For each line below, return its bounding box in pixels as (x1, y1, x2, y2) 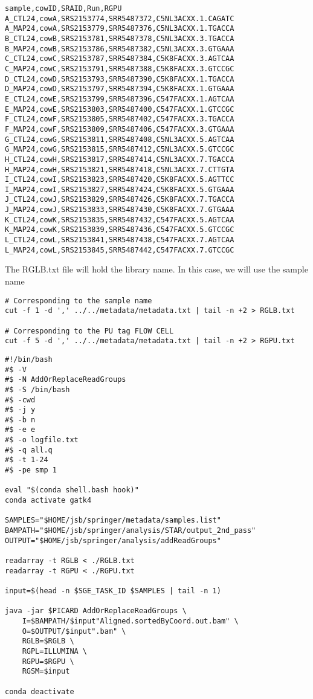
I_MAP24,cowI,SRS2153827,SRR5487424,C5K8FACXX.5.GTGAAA (5, 185, 234, 194)
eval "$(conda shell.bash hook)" (5, 486, 139, 495)
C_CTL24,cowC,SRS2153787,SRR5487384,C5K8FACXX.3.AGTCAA (5, 54, 234, 63)
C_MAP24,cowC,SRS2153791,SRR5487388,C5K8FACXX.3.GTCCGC (5, 64, 234, 73)
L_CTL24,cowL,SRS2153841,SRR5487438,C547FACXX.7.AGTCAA (5, 236, 234, 245)
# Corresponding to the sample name (5, 296, 152, 305)
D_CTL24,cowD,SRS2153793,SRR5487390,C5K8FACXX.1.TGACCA (5, 74, 234, 83)
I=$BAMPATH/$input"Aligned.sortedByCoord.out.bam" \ (22, 616, 239, 625)
